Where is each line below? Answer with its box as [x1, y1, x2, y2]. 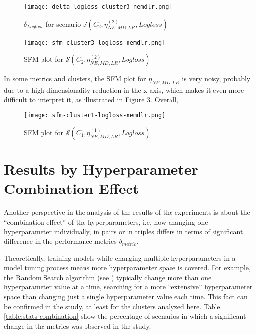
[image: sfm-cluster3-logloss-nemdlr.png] [24, 39, 166, 46]
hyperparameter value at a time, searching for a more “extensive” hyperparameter [4, 282, 253, 292]
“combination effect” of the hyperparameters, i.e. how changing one [4, 216, 208, 227]
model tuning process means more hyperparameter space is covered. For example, [4, 262, 251, 273]
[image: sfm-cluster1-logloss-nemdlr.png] [24, 112, 166, 119]
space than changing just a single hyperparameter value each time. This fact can [4, 291, 248, 302]
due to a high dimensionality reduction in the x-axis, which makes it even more [4, 85, 244, 95]
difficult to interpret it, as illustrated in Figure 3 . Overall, [4, 94, 178, 104]
